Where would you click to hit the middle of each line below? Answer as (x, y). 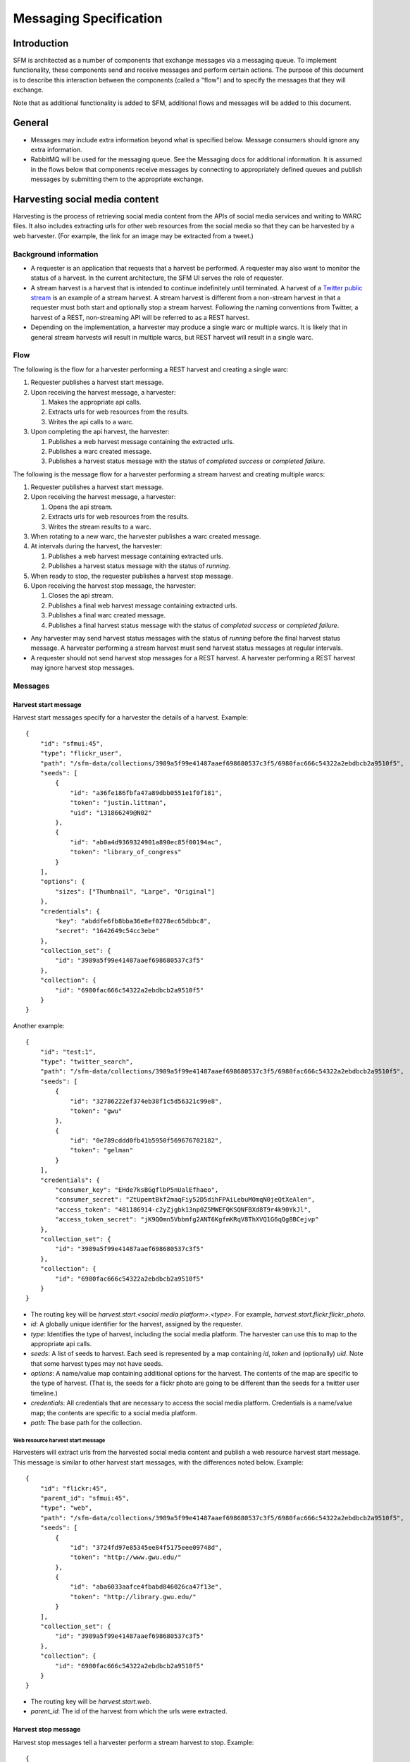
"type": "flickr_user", (81, 753)
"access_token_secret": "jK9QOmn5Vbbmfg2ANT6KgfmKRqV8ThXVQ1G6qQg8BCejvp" (187, 1220)
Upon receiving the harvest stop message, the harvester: (113, 586)
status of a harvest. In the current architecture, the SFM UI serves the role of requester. (157, 278)
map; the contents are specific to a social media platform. (114, 1412)
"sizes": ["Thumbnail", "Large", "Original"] (135, 891)
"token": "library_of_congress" (126, 852)
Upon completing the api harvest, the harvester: (100, 432)
